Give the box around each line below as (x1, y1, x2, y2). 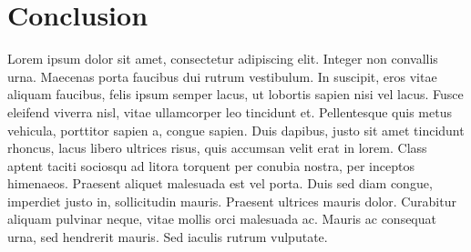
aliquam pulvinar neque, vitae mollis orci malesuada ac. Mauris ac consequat (7, 209, 436, 228)
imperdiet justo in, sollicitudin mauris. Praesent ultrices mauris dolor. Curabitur (7, 191, 456, 210)
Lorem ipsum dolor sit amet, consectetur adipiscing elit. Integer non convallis (7, 49, 438, 68)
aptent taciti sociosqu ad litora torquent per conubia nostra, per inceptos (7, 156, 415, 175)
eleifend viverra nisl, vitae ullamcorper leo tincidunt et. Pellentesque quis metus (7, 102, 452, 121)
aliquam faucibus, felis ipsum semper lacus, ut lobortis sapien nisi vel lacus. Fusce (7, 85, 464, 104)
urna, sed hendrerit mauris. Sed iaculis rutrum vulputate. (7, 227, 328, 247)
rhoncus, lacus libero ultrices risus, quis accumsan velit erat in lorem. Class (7, 138, 427, 157)
